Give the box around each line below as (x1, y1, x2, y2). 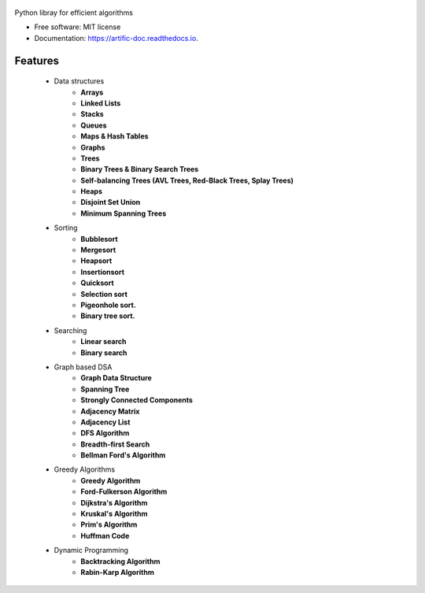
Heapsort (80, 256, 113, 265)
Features (14, 54, 59, 67)
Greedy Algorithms (54, 465, 116, 474)
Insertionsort (80, 267, 125, 276)
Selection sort (80, 289, 128, 298)
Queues (80, 120, 107, 130)
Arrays (80, 87, 104, 97)
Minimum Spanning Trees (80, 209, 167, 218)
